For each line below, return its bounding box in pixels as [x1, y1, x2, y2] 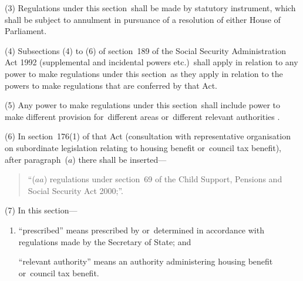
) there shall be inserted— [72, 153, 167, 165]
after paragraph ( [5, 153, 68, 165]
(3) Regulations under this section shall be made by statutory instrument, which [5, 2, 296, 14]
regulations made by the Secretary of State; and [18, 235, 191, 247]
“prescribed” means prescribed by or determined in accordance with [18, 223, 264, 236]
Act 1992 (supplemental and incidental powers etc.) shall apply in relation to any [5, 56, 298, 68]
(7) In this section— [5, 204, 78, 216]
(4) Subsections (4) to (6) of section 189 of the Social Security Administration [5, 44, 287, 56]
